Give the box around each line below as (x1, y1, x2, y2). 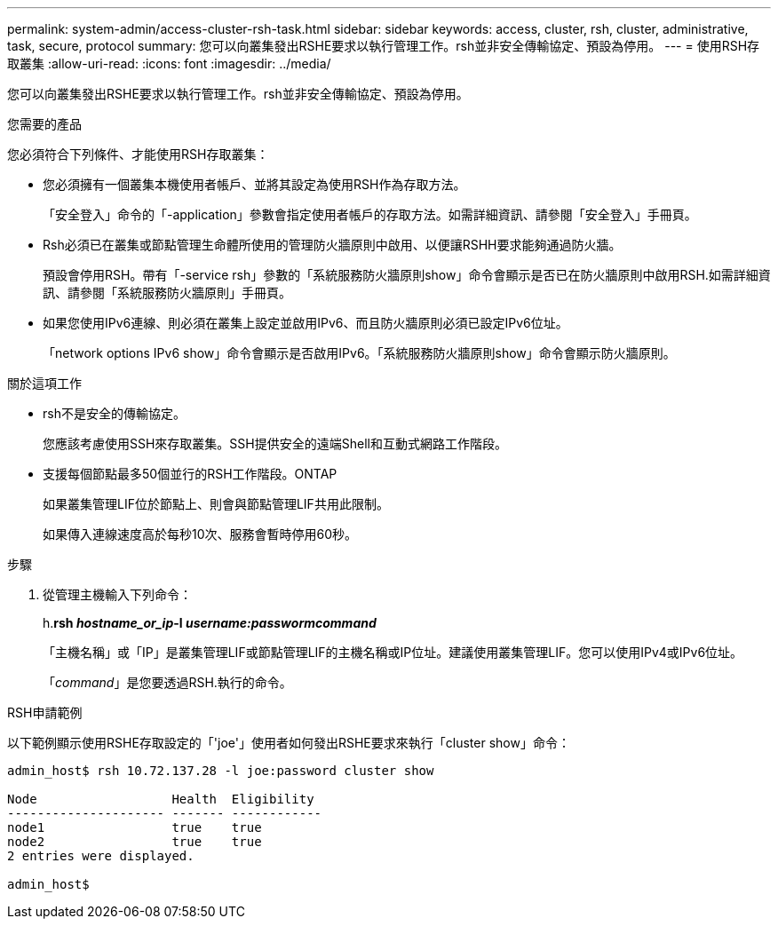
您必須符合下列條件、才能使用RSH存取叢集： (7, 146, 269, 162)
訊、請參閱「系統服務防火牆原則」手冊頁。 (43, 285, 291, 300)
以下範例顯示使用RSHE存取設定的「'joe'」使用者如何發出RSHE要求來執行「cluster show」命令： (7, 735, 570, 750)
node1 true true (7, 820, 262, 835)
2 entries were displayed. (7, 849, 194, 863)
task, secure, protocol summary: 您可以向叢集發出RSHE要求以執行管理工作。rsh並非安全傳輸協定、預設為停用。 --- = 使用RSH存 (7, 38, 760, 53)
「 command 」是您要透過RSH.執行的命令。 (43, 675, 292, 690)
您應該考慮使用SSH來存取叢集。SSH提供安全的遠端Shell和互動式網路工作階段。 (43, 436, 507, 451)
